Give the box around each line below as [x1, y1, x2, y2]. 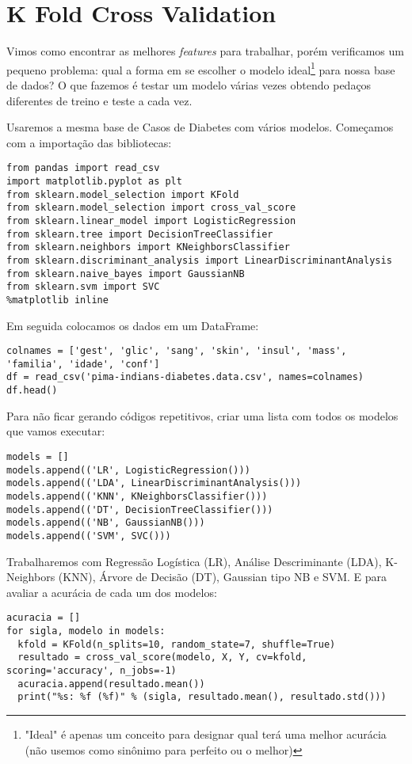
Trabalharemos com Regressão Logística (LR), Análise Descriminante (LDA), [6, 553, 382, 569]
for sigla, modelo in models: [6, 625, 166, 637]
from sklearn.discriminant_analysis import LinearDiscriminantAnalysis [6, 254, 392, 266]
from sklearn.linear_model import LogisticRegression [6, 215, 296, 226]
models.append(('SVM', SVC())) [6, 530, 171, 542]
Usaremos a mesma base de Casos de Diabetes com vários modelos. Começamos [6, 119, 394, 135]
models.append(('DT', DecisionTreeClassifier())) [6, 504, 273, 515]
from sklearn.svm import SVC [6, 281, 160, 293]
